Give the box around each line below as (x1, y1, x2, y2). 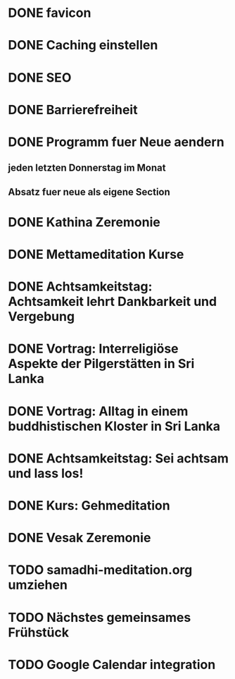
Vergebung (8, 309, 75, 325)
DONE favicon (8, 5, 91, 21)
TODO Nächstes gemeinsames (8, 609, 191, 625)
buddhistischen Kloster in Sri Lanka (8, 418, 221, 434)
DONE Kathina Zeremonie (8, 214, 160, 230)
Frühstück (8, 624, 70, 640)
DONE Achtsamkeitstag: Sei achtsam (8, 450, 229, 466)
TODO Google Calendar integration (8, 656, 216, 673)
